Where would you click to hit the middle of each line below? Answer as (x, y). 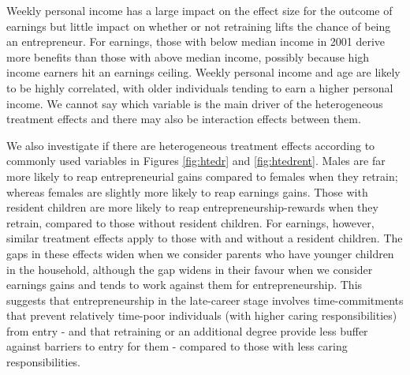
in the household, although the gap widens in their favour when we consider (190, 269)
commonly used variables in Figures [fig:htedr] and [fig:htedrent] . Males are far (196, 161)
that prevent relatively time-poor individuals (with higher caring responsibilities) (202, 315)
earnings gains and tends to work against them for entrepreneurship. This (184, 285)
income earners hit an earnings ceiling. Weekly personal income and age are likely (203, 72)
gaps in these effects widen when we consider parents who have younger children (200, 253)
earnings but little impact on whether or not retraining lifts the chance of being (199, 26)
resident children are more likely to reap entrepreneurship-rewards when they (192, 207)
